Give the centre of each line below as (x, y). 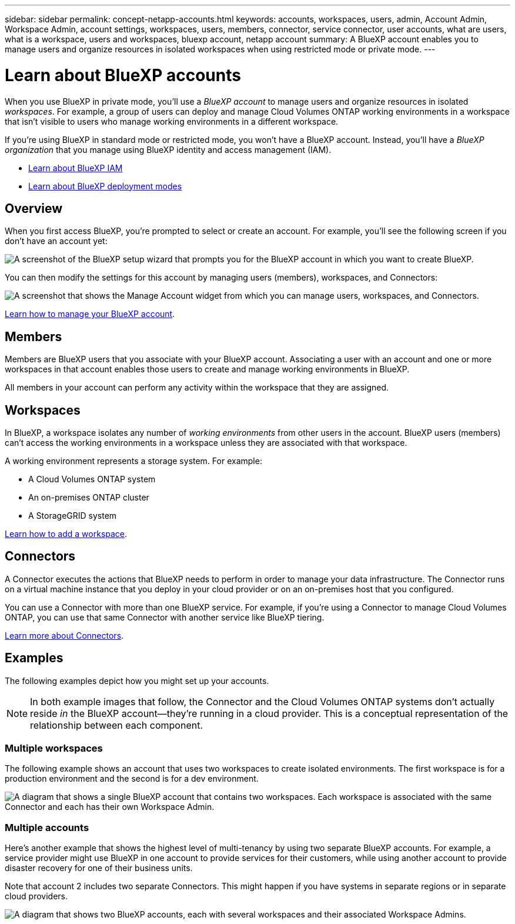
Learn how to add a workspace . (66, 534)
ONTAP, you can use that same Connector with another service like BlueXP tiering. (165, 617)
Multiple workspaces (54, 748)
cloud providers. (36, 896)
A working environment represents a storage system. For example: (133, 461)
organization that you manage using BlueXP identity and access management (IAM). (168, 149)
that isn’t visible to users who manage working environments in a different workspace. (172, 121)
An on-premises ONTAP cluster (89, 498)
